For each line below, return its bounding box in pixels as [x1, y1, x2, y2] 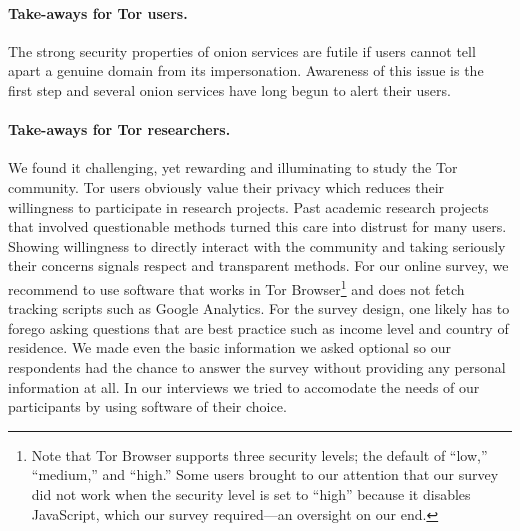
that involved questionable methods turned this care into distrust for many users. [8, 216, 507, 237]
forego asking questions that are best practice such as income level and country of [8, 317, 509, 338]
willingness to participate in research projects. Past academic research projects [8, 196, 489, 217]
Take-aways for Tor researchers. [8, 119, 231, 140]
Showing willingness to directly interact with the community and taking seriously [8, 235, 506, 256]
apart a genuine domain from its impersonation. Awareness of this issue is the [8, 60, 484, 81]
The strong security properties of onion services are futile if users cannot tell [8, 40, 476, 61]
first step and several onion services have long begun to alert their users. [8, 79, 451, 100]
